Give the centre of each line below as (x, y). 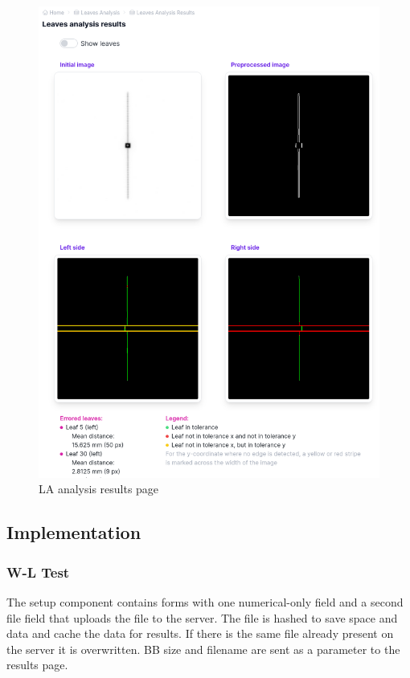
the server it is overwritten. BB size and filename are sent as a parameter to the (203, 649)
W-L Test (38, 572)
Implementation (74, 532)
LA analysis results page (99, 489)
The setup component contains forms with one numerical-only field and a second (205, 601)
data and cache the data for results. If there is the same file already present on (200, 633)
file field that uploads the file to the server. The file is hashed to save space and (202, 617)
